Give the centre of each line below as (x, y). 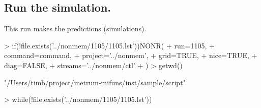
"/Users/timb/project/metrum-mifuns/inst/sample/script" (95, 82)
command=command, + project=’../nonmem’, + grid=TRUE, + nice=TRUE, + (131, 55)
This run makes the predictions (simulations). (75, 29)
